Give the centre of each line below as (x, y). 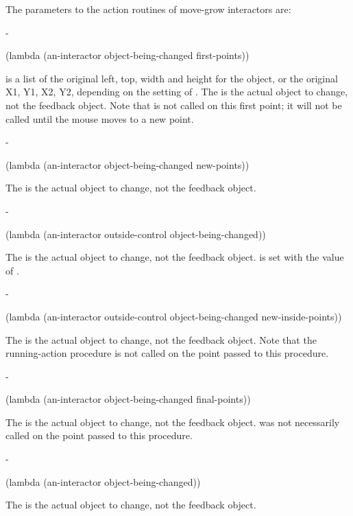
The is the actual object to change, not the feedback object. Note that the (161, 339)
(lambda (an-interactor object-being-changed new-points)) (127, 164)
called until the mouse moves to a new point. (100, 118)
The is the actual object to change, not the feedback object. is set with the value (175, 257)
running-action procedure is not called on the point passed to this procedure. (167, 353)
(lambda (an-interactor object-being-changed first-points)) (127, 55)
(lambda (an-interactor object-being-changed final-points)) (128, 399)
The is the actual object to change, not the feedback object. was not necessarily (173, 422)
